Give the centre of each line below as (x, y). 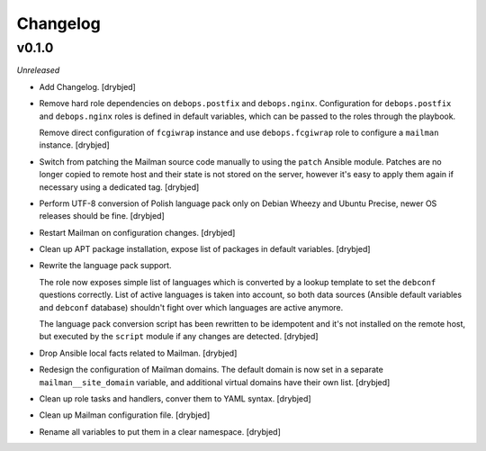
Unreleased (38, 70)
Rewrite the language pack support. (105, 266)
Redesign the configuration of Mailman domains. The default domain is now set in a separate (211, 370)
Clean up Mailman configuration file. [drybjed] (125, 415)
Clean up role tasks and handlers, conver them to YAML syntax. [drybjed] (175, 398)
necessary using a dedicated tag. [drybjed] (119, 187)
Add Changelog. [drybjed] (88, 86)
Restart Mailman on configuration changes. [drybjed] (137, 232)
